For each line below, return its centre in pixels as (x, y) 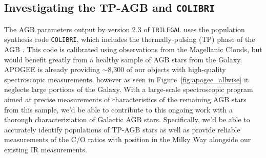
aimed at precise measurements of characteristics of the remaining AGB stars (125, 99)
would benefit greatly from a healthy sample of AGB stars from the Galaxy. (123, 59)
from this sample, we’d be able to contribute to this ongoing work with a (119, 109)
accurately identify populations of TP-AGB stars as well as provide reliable (122, 129)
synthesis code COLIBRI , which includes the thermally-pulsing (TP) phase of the (130, 39)
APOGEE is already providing (52, 69)
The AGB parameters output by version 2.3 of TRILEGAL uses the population (125, 29)
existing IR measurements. (46, 150)
